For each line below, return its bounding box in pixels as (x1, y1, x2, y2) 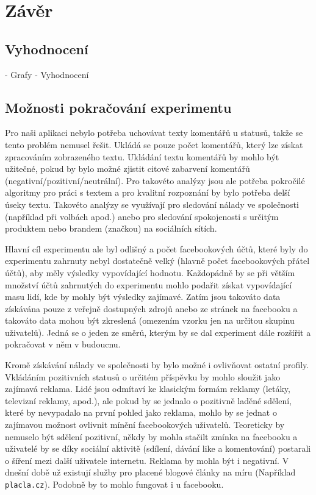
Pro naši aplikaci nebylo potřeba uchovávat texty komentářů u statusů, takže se (5, 126, 303, 139)
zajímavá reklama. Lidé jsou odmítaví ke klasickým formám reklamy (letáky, (5, 382, 290, 395)
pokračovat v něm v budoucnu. (5, 338, 121, 351)
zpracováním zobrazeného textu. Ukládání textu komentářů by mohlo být (5, 150, 279, 163)
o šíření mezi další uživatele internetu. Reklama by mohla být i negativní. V (5, 454, 289, 466)
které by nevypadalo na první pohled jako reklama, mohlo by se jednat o (5, 406, 277, 419)
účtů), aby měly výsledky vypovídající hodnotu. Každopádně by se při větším (5, 266, 295, 279)
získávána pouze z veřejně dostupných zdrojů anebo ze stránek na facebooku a (5, 302, 298, 315)
